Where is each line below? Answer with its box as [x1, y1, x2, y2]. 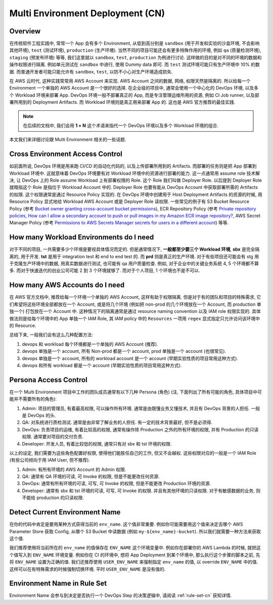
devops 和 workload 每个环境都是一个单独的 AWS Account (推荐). [22, 341, 159, 347]
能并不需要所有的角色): [9, 396, 57, 402]
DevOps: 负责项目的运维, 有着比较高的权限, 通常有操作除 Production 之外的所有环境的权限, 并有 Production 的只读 [22, 426, 259, 432]
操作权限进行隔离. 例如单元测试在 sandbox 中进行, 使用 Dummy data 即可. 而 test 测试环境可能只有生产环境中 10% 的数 [9, 61, 260, 68]
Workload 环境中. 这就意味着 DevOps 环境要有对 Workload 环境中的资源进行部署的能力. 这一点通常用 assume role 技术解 [9, 170, 260, 176]
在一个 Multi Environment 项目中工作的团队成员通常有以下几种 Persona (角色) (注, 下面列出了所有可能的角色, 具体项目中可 [9, 389, 262, 395]
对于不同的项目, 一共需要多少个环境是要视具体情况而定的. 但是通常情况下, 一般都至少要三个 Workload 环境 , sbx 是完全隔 [9, 246, 260, 253]
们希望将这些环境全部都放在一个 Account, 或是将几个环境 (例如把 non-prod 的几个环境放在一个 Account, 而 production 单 [9, 301, 261, 307]
